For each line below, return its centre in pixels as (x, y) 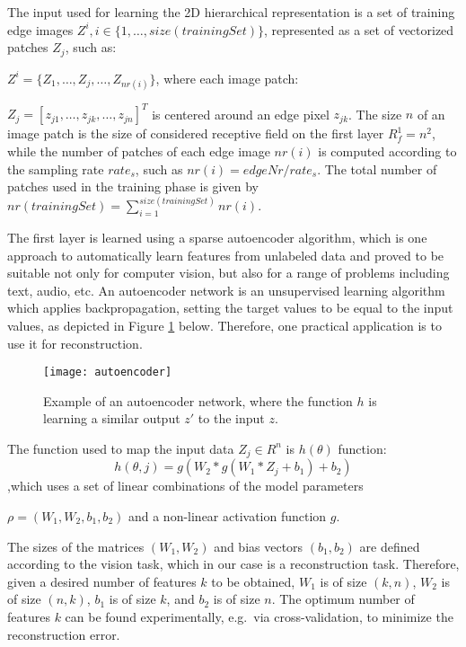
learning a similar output (112, 418)
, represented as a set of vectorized (359, 29)
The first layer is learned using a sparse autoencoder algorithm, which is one (217, 237)
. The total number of (377, 168)
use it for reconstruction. (75, 343)
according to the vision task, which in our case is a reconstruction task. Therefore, (233, 564)
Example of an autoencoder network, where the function (198, 400)
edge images (40, 29)
